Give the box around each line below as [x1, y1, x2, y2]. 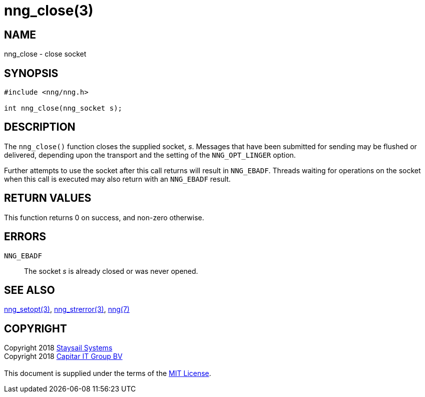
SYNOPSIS [4, 67, 59, 80]
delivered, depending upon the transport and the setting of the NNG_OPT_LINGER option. [4, 150, 296, 159]
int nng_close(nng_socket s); [4, 104, 123, 113]
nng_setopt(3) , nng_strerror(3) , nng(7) [4, 305, 130, 314]
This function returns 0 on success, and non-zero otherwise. [4, 213, 204, 222]
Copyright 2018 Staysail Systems [4, 343, 113, 352]
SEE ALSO [4, 283, 55, 296]
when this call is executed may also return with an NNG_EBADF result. [4, 174, 231, 183]
